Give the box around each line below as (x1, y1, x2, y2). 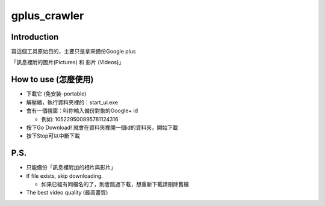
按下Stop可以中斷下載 (26, 132, 81, 139)
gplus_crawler (11, 9, 84, 22)
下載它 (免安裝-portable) (26, 90, 87, 97)
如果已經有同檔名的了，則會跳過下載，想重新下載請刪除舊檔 (41, 181, 189, 187)
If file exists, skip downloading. (26, 172, 104, 180)
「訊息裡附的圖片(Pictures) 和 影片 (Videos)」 (11, 59, 125, 66)
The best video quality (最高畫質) (26, 189, 108, 196)
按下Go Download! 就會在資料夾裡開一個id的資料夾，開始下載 (26, 124, 179, 131)
